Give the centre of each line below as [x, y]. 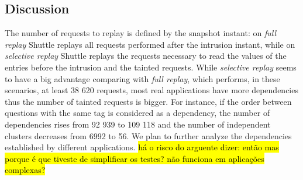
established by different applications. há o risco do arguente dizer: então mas [142, 147]
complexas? [25, 170]
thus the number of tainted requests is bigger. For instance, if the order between [148, 101]
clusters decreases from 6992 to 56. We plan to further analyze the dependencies [148, 135]
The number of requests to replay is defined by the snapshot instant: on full [140, 33]
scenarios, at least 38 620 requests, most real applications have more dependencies [151, 90]
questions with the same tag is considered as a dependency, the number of [137, 113]
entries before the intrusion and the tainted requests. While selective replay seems [151, 67]
